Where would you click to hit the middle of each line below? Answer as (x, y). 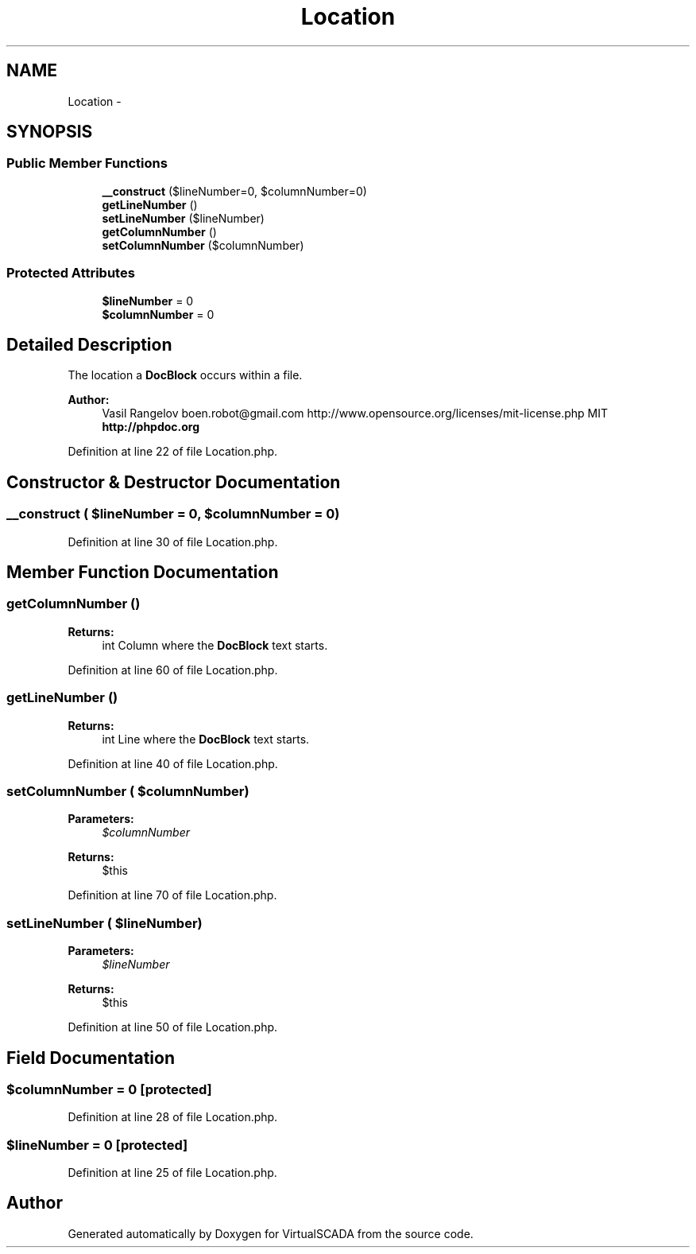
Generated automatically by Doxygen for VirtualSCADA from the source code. (271, 1233)
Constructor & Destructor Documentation (174, 482)
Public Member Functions (87, 163)
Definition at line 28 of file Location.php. (173, 1117)
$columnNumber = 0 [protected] (109, 1089)
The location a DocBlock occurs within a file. (185, 375)
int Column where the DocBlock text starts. (215, 645)
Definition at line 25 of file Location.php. (172, 1173)
